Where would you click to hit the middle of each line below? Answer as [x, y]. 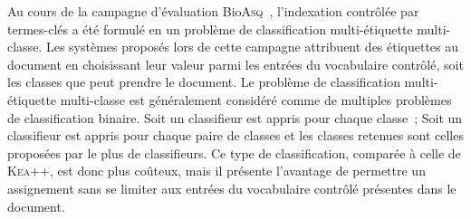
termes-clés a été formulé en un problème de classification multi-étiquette [210, 29]
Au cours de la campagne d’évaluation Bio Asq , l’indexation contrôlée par [213, 11]
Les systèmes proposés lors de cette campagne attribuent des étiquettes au [252, 47]
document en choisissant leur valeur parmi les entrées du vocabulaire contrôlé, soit [235, 64]
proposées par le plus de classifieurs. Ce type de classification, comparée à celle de [234, 152]
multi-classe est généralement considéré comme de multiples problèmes [256, 99]
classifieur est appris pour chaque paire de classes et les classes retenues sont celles [235, 135]
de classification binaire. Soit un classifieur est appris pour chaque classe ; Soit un [235, 117]
